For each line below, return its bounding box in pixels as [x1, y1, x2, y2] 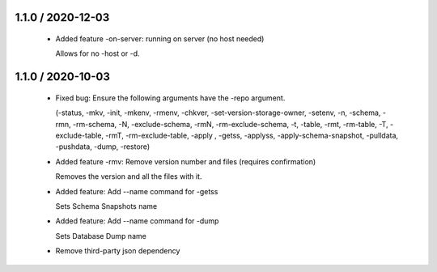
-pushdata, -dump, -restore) [55, 142, 150, 151]
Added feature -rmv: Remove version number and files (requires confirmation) [55, 156, 316, 166]
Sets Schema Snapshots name [55, 201, 158, 210]
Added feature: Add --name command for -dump [55, 216, 219, 226]
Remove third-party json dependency [55, 246, 180, 256]
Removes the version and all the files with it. [55, 172, 202, 181]
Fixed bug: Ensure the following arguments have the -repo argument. [55, 93, 286, 103]
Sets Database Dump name [55, 231, 147, 240]
